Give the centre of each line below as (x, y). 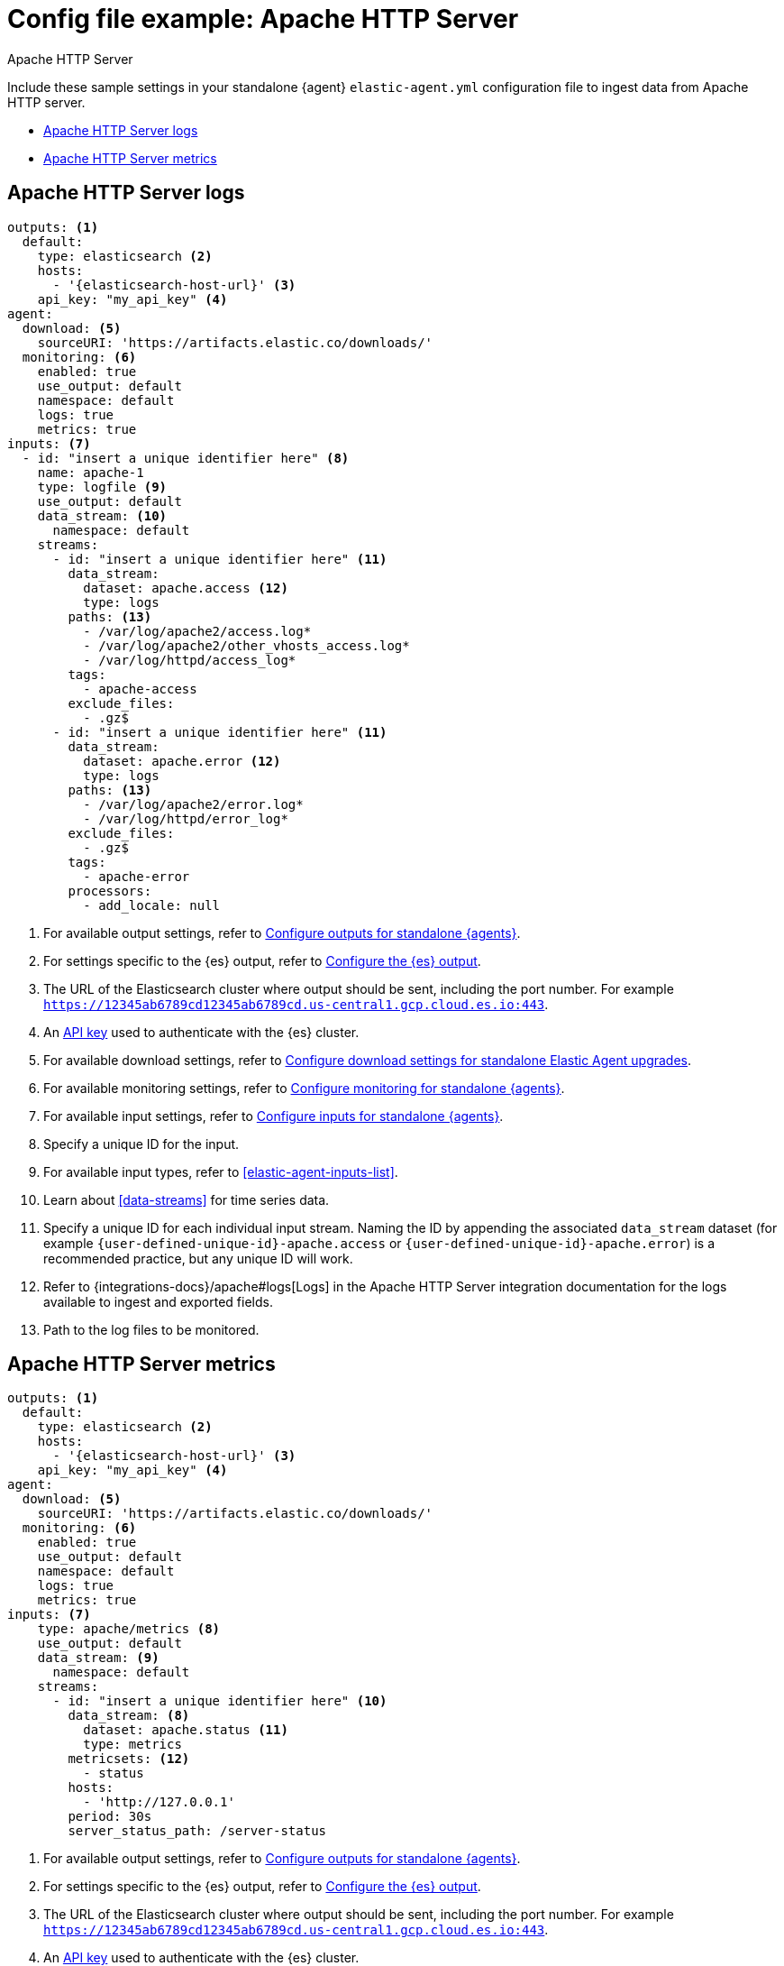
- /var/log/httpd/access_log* (190, 660)
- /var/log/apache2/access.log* (197, 631)
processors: (110, 891)
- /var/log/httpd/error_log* (186, 818)
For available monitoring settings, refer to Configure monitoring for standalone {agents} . (304, 1088)
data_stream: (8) (129, 1716)
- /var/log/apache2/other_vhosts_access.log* (246, 645)
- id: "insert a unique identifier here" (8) (186, 458)
